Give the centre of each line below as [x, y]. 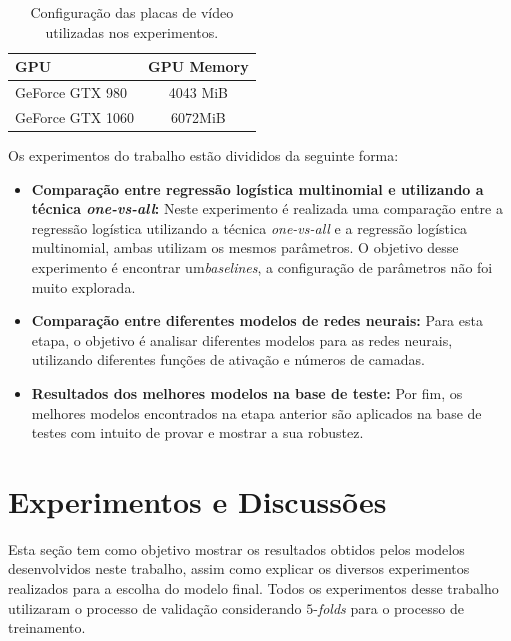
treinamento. [47, 627]
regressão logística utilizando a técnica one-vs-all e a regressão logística [249, 227]
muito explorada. [83, 286]
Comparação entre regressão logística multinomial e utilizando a [257, 188]
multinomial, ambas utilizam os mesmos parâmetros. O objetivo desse [245, 247]
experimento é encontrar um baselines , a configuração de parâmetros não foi [262, 266]
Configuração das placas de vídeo [132, 12]
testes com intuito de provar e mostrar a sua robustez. [197, 432]
